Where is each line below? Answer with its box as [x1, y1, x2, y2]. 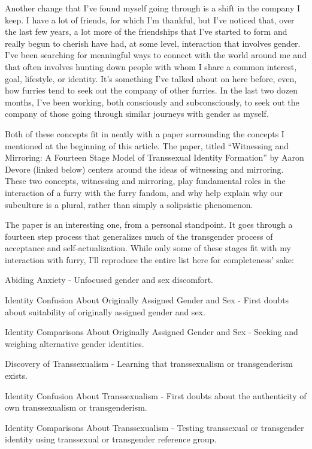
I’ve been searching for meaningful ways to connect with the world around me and [5, 49, 307, 61]
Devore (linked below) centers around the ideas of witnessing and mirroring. [5, 162, 284, 175]
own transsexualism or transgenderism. [5, 401, 147, 414]
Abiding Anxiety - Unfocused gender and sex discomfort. [5, 273, 213, 286]
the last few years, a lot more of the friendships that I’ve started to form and [5, 25, 287, 38]
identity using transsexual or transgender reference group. [5, 433, 217, 445]
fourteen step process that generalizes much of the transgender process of [5, 230, 273, 242]
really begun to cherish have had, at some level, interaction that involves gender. [5, 37, 301, 49]
